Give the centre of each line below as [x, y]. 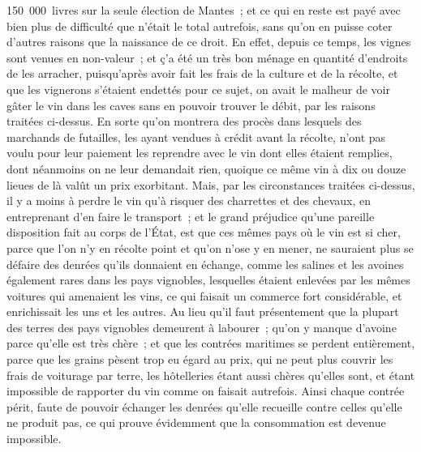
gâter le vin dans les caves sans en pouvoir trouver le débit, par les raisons [191, 105]
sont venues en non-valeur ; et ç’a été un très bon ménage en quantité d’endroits [207, 57]
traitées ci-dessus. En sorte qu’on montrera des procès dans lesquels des [184, 121]
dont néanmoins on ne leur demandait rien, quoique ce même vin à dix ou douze [206, 168]
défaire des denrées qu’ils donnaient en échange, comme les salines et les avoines [205, 264]
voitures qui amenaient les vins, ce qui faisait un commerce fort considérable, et [204, 295]
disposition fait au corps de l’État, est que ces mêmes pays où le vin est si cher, [204, 232]
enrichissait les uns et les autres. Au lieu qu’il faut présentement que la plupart [203, 311]
